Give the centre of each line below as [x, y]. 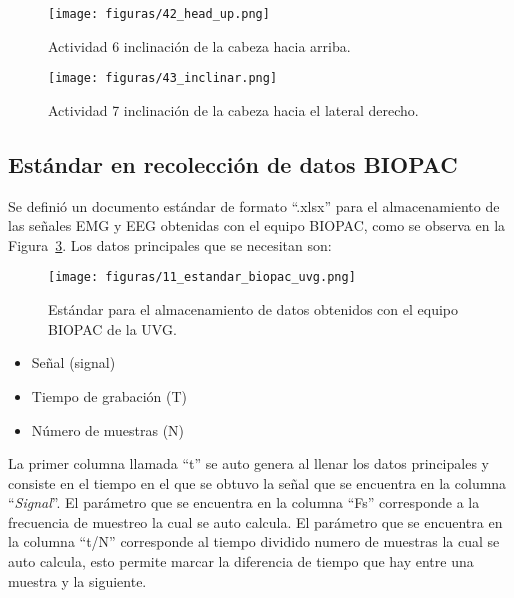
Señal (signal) [73, 362]
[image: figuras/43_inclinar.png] [163, 78]
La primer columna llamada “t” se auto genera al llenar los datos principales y [248, 463]
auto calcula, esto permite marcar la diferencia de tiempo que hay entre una [241, 561]
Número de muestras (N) [108, 429]
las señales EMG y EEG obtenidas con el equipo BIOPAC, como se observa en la [257, 225]
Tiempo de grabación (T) [109, 395]
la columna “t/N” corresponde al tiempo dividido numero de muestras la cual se [254, 541]
